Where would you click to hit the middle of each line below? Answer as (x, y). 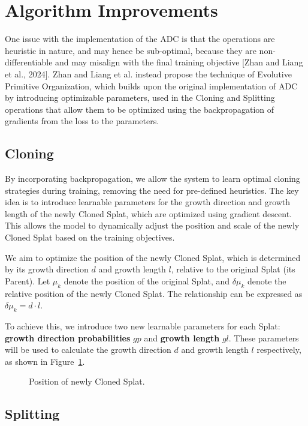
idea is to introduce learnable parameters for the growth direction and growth (148, 202)
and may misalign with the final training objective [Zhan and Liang (179, 62)
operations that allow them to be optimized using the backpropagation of (140, 109)
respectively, (279, 349)
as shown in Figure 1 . (45, 361)
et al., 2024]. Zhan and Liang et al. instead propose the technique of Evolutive (148, 73)
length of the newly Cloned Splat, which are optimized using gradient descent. (148, 213)
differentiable (29, 62)
